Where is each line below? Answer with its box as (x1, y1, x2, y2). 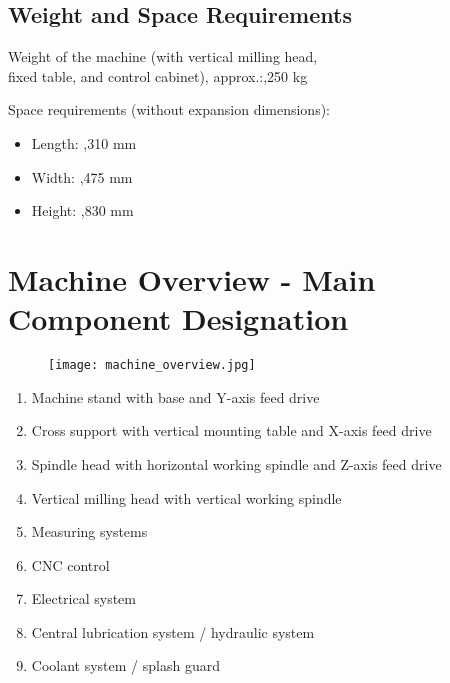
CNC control (31, 554, 110, 575)
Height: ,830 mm (31, 200, 134, 221)
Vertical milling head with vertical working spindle (31, 487, 342, 508)
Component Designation (8, 298, 349, 339)
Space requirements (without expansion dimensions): (8, 99, 331, 120)
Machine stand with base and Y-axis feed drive (31, 386, 320, 407)
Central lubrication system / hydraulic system (31, 621, 315, 642)
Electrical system (31, 588, 136, 609)
